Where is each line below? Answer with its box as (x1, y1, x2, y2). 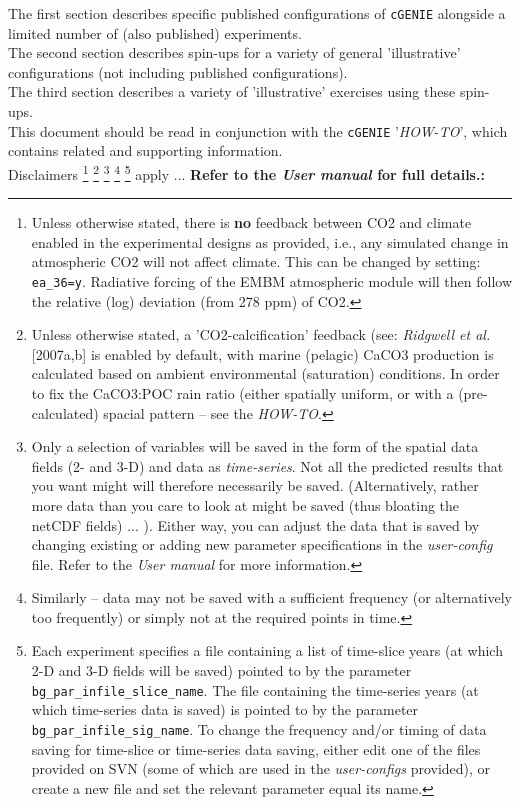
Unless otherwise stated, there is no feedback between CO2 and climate (31, 212, 472, 233)
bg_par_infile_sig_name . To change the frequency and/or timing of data (31, 718, 487, 739)
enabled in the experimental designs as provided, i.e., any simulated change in (31, 231, 509, 252)
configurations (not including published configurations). (8, 61, 348, 82)
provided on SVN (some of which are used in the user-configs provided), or (31, 758, 491, 779)
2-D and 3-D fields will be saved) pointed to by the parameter (31, 660, 412, 681)
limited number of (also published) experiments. (8, 22, 302, 43)
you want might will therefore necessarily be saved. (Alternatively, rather (31, 475, 479, 496)
